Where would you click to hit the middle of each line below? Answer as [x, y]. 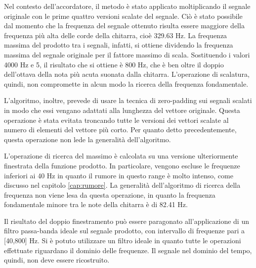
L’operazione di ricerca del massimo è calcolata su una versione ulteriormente [121, 156]
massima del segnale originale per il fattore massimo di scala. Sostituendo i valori [127, 54]
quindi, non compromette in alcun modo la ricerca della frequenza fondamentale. [126, 83]
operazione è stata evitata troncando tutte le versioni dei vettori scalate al [116, 120]
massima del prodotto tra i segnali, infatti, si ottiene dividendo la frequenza [119, 45]
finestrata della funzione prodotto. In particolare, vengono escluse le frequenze [122, 165]
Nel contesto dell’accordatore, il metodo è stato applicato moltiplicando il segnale [127, 6]
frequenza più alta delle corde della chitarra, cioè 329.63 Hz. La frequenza [116, 35]
